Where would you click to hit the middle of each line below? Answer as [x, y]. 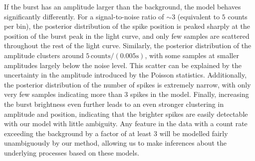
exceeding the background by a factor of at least [78, 133]
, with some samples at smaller [192, 55]
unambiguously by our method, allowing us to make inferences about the [115, 143]
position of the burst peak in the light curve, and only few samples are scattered [127, 36]
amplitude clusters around [44, 55]
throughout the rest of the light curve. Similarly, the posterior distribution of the [128, 45]
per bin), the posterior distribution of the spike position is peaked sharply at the [127, 26]
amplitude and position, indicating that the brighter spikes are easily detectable [126, 114]
